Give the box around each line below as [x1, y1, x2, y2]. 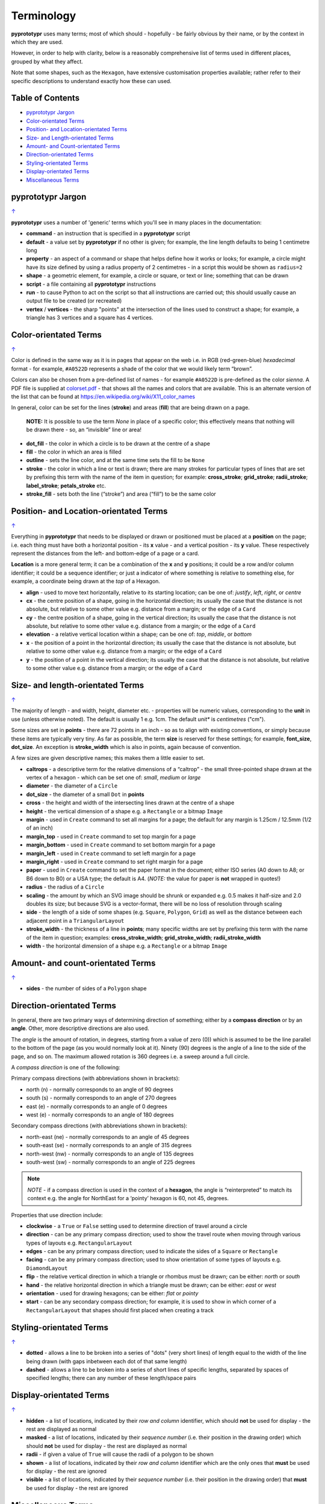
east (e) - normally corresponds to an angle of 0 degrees [26, 1103, 168, 1110]
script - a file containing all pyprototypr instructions [26, 280, 156, 288]
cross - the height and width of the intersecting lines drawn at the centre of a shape [26, 799, 235, 806]
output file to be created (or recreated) [26, 297, 122, 304]
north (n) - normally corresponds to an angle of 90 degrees [26, 1086, 174, 1093]
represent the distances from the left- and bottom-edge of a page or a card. [11, 549, 200, 556]
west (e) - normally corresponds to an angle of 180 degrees [26, 1111, 174, 1118]
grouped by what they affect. [11, 58, 84, 65]
